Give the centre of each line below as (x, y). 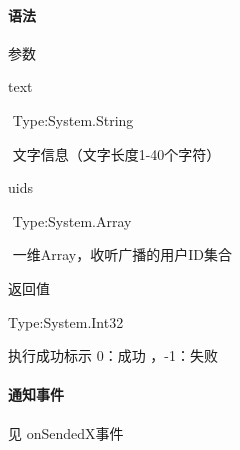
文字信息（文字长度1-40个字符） (116, 153)
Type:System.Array (72, 220)
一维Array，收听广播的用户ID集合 (122, 254)
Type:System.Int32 (66, 321)
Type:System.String (73, 119)
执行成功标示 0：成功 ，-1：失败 (113, 355)
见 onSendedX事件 (66, 432)
